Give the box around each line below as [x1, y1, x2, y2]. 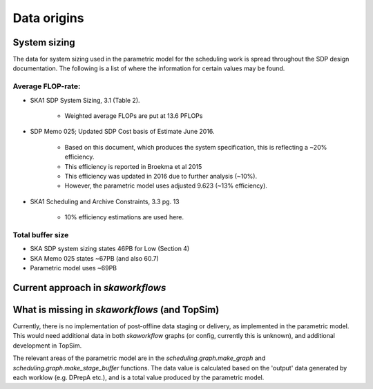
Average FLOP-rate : [12, 81, 81, 91]
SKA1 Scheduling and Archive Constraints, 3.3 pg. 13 [30, 197, 180, 206]
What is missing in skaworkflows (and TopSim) [12, 303, 220, 315]
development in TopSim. [12, 341, 82, 350]
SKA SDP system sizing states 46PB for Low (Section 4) [30, 245, 190, 253]
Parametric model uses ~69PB [30, 264, 117, 272]
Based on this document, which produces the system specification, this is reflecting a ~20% [64, 143, 327, 151]
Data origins [12, 10, 84, 26]
